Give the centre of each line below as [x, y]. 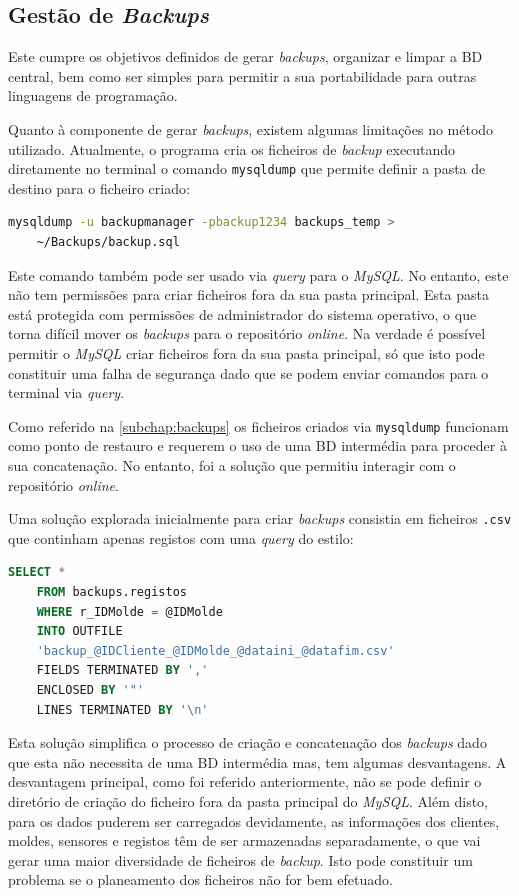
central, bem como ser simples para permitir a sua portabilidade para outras [242, 75]
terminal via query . [66, 392]
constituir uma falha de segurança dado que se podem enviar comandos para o [248, 372]
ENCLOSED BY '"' [90, 690]
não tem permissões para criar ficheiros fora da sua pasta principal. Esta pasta [248, 294]
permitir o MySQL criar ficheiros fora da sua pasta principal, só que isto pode [246, 352]
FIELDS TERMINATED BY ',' [122, 670]
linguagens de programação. [93, 95]
